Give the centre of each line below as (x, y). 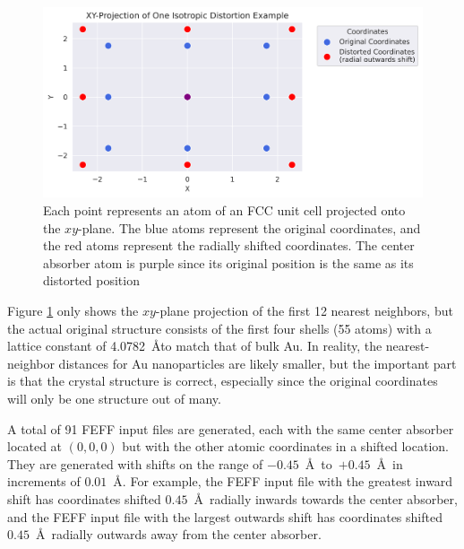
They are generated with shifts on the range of (135, 463)
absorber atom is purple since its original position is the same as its (228, 262)
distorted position (91, 280)
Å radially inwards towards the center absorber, (326, 498)
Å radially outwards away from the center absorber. (178, 534)
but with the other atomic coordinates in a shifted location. (285, 446)
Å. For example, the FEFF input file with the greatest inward (283, 481)
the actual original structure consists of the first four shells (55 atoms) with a (219, 328)
